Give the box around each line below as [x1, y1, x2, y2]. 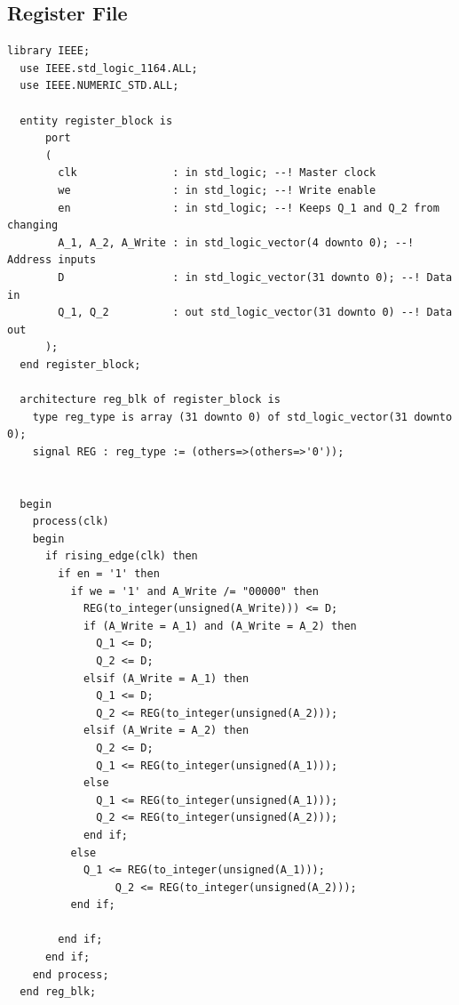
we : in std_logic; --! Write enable [58, 183, 376, 197]
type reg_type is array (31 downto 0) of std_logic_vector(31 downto [32, 410, 453, 423]
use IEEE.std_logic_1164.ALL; [20, 61, 198, 75]
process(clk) [32, 515, 109, 528]
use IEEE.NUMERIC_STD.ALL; [20, 79, 179, 92]
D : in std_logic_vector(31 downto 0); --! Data [58, 270, 453, 284]
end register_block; [20, 358, 141, 371]
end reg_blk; [20, 985, 97, 999]
